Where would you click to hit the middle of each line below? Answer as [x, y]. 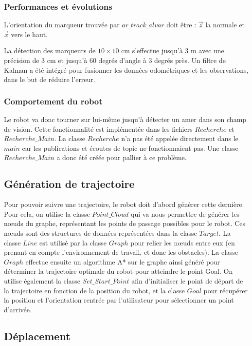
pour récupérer [225, 290]
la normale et [225, 25]
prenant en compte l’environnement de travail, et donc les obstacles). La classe [121, 252]
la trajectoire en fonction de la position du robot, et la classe [94, 290]
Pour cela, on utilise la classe [47, 214]
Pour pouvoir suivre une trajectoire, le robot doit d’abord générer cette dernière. [124, 204]
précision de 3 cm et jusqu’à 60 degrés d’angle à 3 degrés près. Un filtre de [115, 60]
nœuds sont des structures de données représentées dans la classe [100, 233]
